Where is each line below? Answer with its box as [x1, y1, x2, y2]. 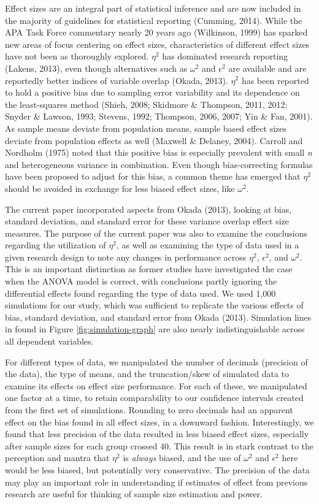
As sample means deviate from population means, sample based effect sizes [5, 121, 287, 134]
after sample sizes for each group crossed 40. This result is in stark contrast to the [5, 439, 314, 452]
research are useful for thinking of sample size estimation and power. [5, 487, 263, 500]
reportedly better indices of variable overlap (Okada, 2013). [5, 74, 228, 86]
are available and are [228, 61, 307, 74]
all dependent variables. [5, 335, 94, 348]
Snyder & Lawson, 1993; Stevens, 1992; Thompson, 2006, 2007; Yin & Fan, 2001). [5, 110, 313, 123]
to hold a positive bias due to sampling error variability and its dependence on [5, 86, 300, 99]
